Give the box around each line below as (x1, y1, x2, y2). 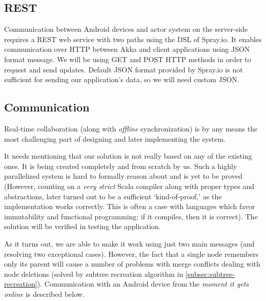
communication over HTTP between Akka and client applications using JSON (4, 44, 250, 54)
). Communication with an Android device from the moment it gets (37, 278, 249, 289)
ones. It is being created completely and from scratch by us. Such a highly (4, 160, 237, 171)
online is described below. (4, 288, 85, 299)
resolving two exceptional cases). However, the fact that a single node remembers (4, 248, 259, 259)
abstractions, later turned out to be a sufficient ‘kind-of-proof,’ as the (4, 191, 222, 201)
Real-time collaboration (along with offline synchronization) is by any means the (4, 123, 258, 134)
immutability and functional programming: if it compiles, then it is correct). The (4, 211, 258, 221)
